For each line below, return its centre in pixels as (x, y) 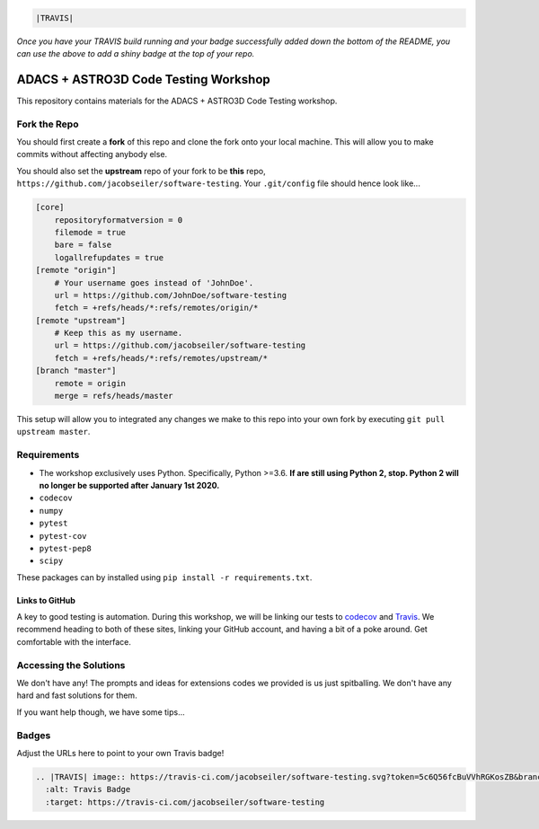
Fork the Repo (48, 124)
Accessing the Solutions (71, 665)
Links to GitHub (46, 600)
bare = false (83, 245)
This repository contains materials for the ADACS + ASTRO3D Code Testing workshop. (177, 101)
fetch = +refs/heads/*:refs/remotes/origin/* (156, 308)
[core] (50, 207)
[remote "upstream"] (80, 320)
